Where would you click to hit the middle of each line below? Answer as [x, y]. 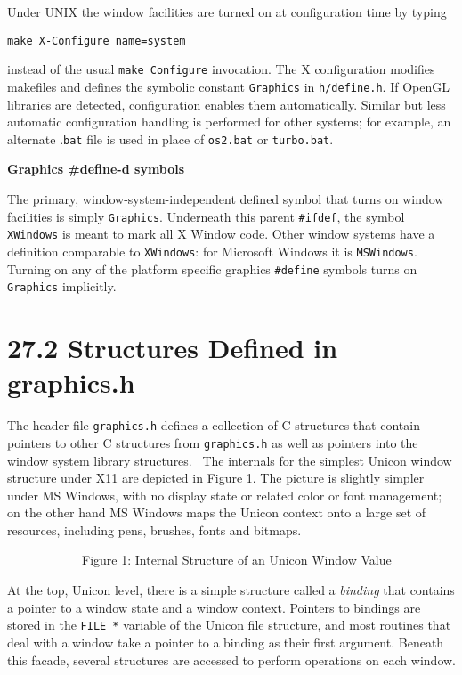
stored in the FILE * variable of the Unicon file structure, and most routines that [229, 625]
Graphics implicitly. [62, 286]
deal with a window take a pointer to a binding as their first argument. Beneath [226, 642]
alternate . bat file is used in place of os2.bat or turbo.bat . [170, 138]
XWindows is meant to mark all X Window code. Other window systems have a [221, 234]
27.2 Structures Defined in [173, 348]
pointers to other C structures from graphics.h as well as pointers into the [213, 442]
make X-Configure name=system [97, 41]
